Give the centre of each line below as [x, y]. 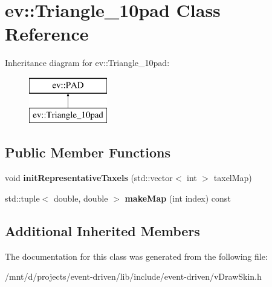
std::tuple [22, 198]
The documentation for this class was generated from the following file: [136, 256]
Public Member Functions [88, 152]
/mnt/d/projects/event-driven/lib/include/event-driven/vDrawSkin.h [133, 276]
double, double [81, 198]
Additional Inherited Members [102, 230]
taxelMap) [233, 178]
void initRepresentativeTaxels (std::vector [89, 178]
